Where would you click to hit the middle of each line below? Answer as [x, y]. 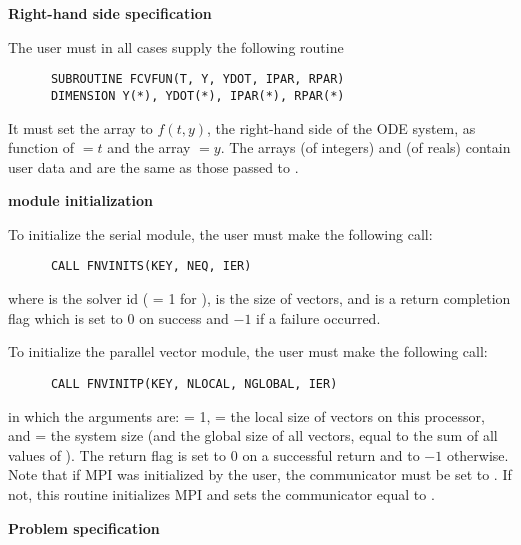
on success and [184, 317]
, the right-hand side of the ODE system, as [341, 127]
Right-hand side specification [110, 13]
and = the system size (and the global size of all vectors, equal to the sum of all [253, 435]
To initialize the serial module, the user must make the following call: [220, 233]
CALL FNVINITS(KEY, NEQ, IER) [151, 266]
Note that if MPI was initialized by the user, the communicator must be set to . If [260, 474]
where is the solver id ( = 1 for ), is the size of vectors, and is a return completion [259, 298]
